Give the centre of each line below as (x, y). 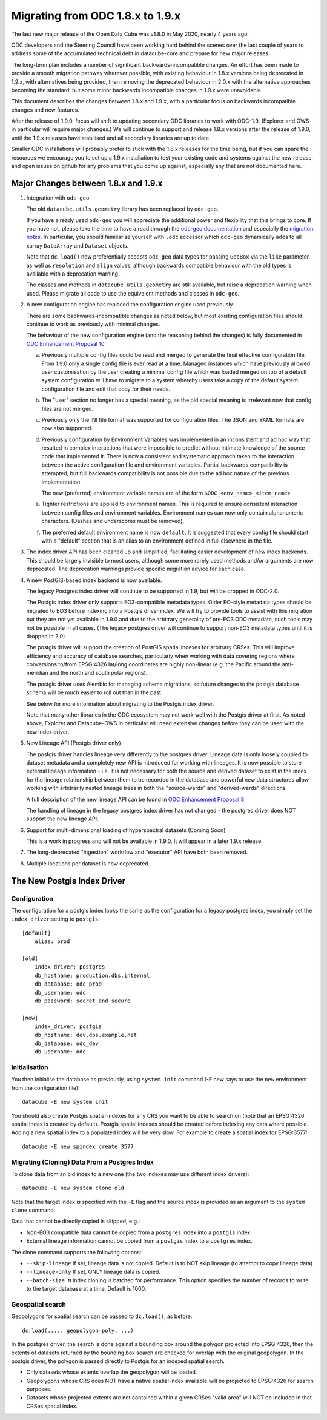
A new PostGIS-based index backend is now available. (94, 580)
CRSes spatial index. (52, 1406)
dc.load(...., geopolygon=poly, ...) (78, 1330)
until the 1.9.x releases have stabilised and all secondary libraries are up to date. (111, 138)
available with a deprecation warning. (73, 274)
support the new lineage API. (63, 819)
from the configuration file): (45, 1088)
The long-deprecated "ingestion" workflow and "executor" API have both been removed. (137, 852)
